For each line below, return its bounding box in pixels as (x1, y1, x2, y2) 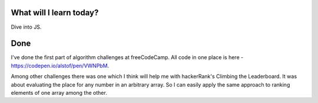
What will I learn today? (11, 8, 99, 18)
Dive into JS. (11, 23, 42, 30)
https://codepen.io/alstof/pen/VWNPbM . (11, 62, 110, 69)
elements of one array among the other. (11, 89, 107, 96)
